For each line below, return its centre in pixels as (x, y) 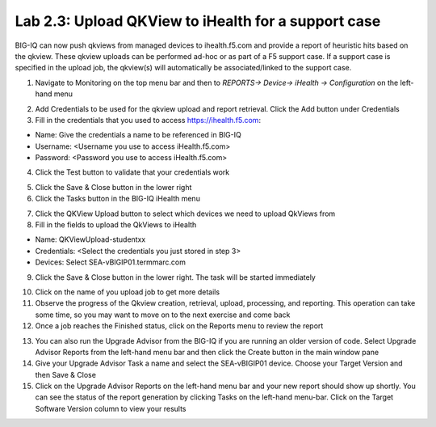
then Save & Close (66, 374)
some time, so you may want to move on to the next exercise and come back (163, 315)
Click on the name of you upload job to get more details (128, 292)
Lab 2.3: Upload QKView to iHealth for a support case (198, 21)
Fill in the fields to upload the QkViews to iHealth (116, 225)
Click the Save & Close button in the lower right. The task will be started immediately (176, 277)
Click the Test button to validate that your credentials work (132, 172)
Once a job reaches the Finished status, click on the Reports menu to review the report (179, 326)
